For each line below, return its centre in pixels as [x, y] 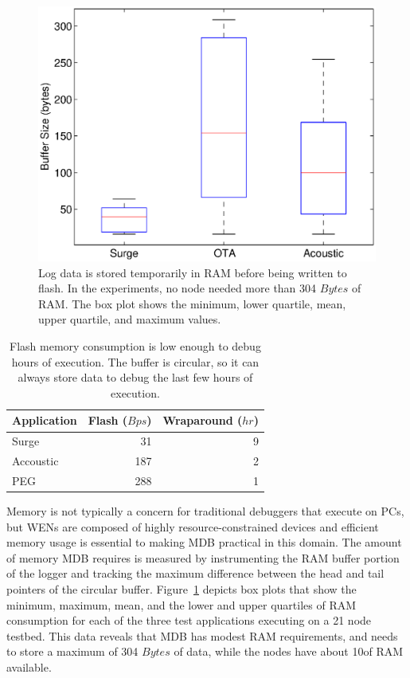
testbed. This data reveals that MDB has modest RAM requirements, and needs [202, 635]
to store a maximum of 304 [72, 651]
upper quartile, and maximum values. [130, 319]
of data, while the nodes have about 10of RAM [289, 651]
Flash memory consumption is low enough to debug [135, 346]
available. [29, 666]
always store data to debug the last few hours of [135, 377]
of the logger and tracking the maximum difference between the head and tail [195, 573]
